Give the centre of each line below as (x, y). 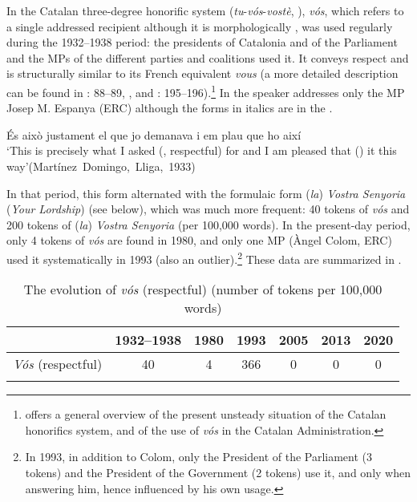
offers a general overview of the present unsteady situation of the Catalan (206, 414)
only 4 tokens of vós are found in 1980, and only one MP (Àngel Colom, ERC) (199, 240)
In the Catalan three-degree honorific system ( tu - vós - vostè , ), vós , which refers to (205, 10)
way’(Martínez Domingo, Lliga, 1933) (101, 166)
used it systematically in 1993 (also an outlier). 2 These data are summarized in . (204, 257)
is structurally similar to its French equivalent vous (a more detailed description (202, 73)
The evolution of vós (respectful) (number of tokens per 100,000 (203, 289)
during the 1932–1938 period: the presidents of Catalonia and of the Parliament (202, 42)
